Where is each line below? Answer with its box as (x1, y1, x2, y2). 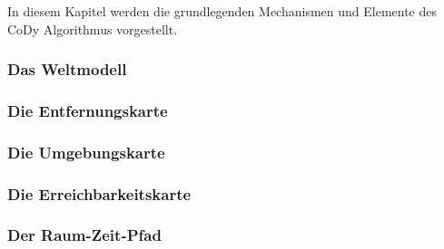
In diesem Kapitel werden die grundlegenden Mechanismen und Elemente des (7, 2, 437, 20)
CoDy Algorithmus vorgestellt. (7, 19, 178, 38)
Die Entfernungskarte (7, 99, 168, 121)
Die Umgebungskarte (7, 140, 165, 163)
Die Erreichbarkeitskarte (7, 182, 192, 205)
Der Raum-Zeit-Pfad (7, 224, 162, 246)
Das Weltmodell (7, 58, 127, 81)
